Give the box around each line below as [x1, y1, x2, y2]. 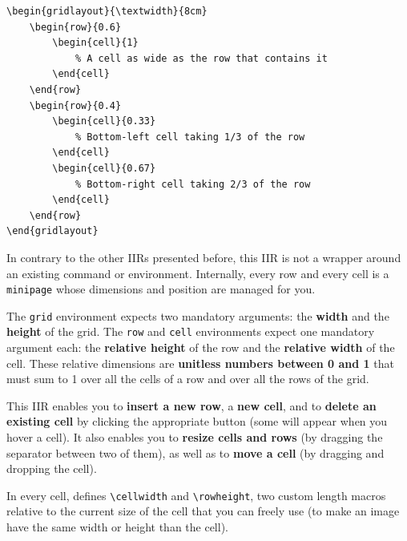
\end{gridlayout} [6, 225, 99, 237]
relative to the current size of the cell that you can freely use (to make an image [6, 503, 400, 519]
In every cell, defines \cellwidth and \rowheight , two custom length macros [6, 486, 386, 503]
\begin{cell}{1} [52, 37, 139, 49]
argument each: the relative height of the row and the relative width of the [6, 339, 395, 356]
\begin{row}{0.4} [29, 99, 122, 111]
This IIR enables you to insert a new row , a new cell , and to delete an [6, 397, 377, 414]
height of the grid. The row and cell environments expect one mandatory [6, 323, 375, 340]
